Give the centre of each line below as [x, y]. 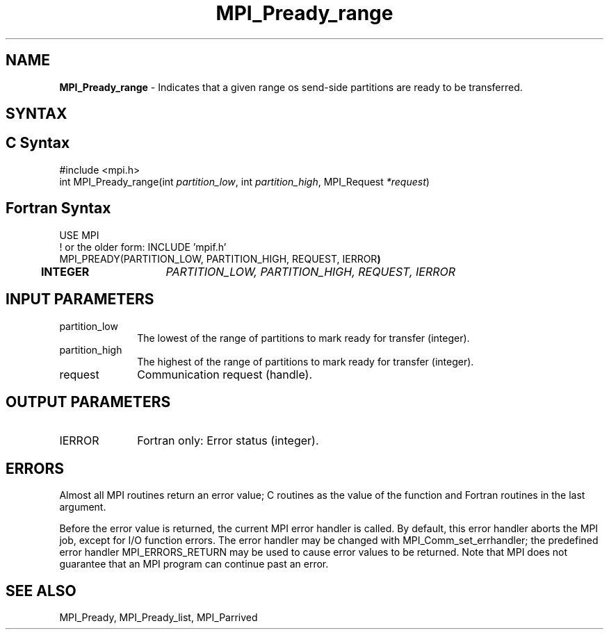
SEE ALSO [41, 591]
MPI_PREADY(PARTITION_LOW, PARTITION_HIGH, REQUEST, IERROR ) [220, 258]
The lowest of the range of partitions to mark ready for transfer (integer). [303, 338]
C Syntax [38, 143]
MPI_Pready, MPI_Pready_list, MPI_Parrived [159, 618]
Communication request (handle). [225, 374]
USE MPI [79, 235]
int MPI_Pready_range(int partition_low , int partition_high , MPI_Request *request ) [244, 181]
